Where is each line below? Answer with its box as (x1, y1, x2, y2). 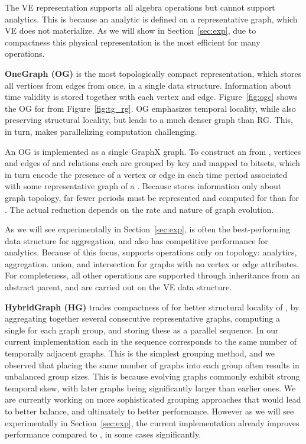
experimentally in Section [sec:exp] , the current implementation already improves (5, 416, 300, 429)
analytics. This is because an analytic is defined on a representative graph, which (5, 12, 298, 25)
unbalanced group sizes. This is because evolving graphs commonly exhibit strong (5, 370, 300, 383)
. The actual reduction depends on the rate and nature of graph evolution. (5, 203, 274, 215)
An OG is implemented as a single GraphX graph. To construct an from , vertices (5, 145, 301, 157)
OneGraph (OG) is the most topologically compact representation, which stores (5, 67, 302, 79)
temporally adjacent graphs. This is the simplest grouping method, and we (5, 347, 275, 359)
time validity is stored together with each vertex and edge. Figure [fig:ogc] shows (5, 90, 298, 103)
